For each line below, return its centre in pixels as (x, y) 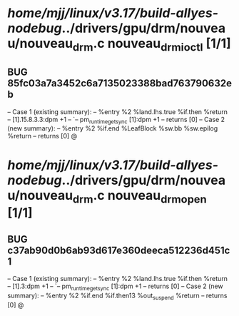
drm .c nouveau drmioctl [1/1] (152, 45)
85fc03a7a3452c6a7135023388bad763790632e (119, 83)
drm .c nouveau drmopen (139, 197)
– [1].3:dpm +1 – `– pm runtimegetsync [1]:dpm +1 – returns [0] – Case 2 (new (115, 287)
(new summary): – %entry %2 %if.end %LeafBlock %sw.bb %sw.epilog (113, 128)
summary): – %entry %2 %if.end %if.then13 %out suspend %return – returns (117, 296)
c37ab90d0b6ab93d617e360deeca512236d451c (119, 250)
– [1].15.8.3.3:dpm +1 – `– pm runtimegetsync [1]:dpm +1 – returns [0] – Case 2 (116, 120)
